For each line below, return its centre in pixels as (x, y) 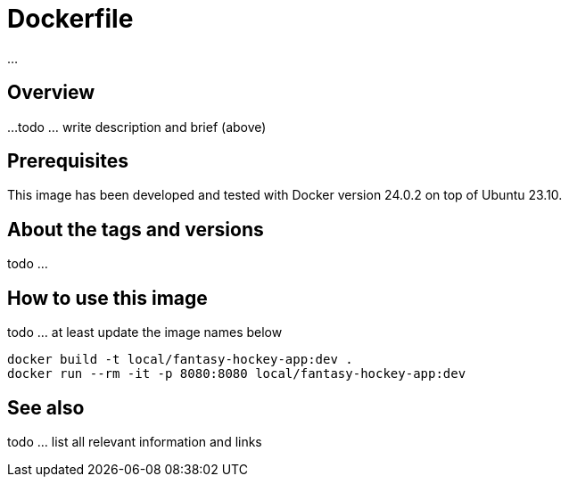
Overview (51, 93)
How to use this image (107, 298)
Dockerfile (70, 19)
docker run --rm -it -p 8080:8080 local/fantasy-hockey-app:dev (237, 374)
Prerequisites (68, 161)
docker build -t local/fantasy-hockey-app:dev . (180, 360)
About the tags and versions (136, 229)
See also (46, 407)
